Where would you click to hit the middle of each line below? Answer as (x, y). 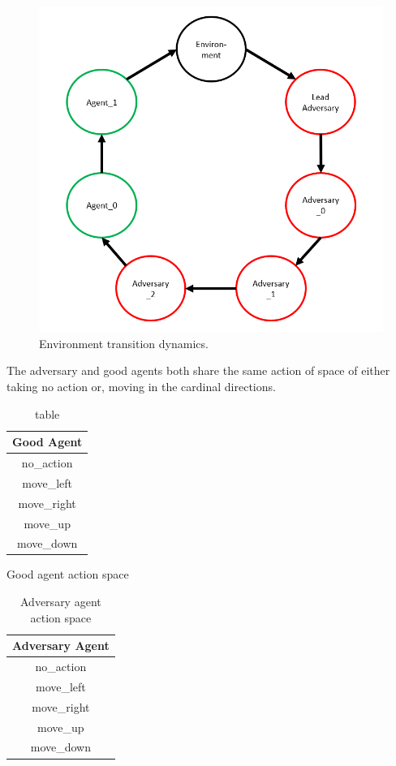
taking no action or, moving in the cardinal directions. (141, 386)
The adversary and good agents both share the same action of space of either (198, 370)
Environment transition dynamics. (124, 343)
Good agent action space (68, 574)
